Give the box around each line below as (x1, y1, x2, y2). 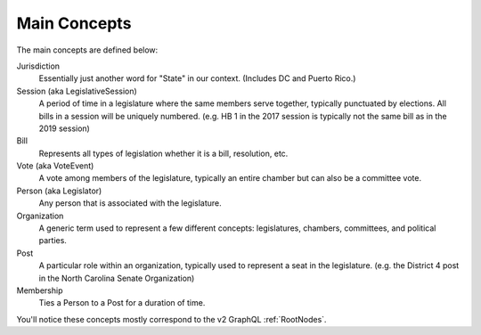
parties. (38, 235, 67, 246)
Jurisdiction (16, 61, 61, 71)
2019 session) (38, 123, 91, 134)
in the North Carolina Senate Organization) (38, 273, 195, 283)
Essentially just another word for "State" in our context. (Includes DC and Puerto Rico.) (38, 73, 356, 84)
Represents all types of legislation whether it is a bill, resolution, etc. (38, 148, 289, 159)
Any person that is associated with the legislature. (38, 198, 222, 208)
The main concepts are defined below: (16, 45, 159, 55)
